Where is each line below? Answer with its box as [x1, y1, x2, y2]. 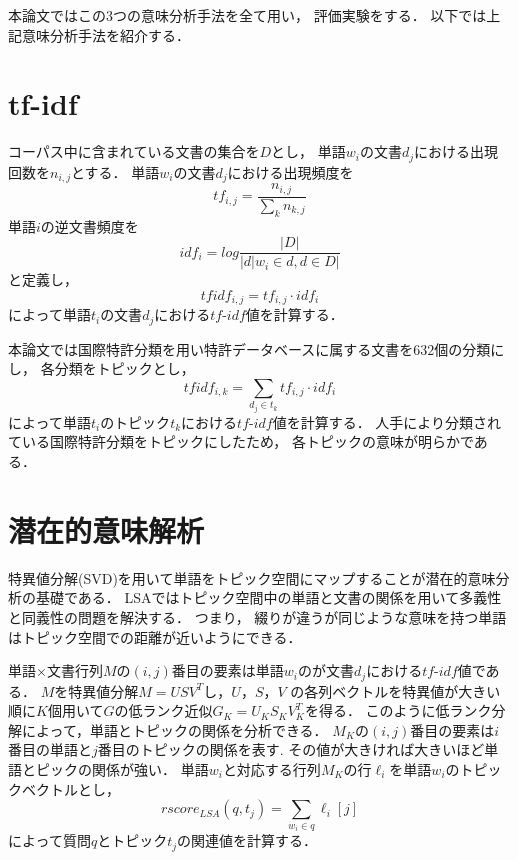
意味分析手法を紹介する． [21, 24, 190, 45]
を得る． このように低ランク [304, 700, 492, 721]
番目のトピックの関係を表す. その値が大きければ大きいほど [97, 739, 485, 760]
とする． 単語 [71, 161, 160, 182]
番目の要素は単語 [171, 660, 284, 681]
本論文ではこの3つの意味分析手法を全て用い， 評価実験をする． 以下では [8, 5, 487, 25]
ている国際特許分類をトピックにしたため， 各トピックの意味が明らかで [8, 431, 474, 452]
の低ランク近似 [114, 700, 213, 721]
